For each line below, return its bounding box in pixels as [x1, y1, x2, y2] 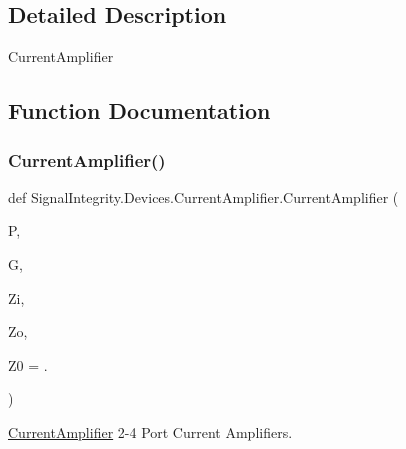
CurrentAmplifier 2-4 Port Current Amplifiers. [8, 421, 293, 442]
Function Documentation [8, 95, 271, 126]
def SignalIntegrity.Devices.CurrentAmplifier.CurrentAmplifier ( [8, 186, 399, 207]
